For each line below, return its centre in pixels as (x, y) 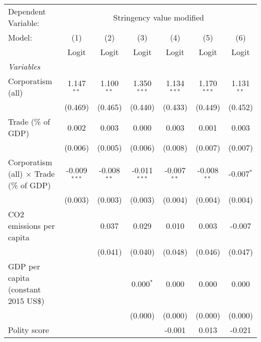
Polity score (29, 330)
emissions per (32, 226)
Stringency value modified (159, 17)
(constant (25, 289)
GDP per (24, 266)
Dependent (27, 11)
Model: (20, 37)
